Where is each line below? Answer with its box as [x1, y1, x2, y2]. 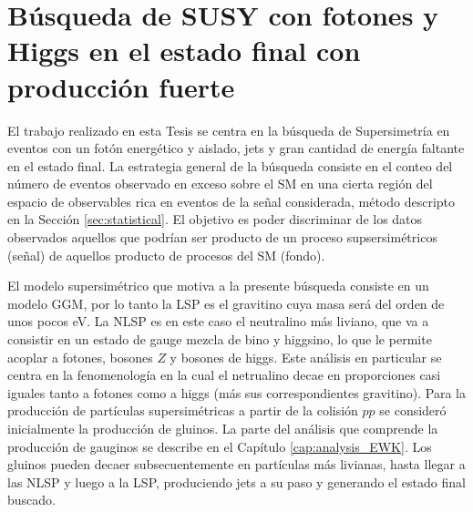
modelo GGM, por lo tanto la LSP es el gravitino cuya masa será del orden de [7, 293, 445, 312]
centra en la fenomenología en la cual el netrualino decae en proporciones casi [7, 365, 441, 384]
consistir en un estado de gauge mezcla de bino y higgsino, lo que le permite [7, 330, 432, 349]
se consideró [379, 401, 447, 420]
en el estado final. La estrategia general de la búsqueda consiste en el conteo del [7, 156, 453, 175]
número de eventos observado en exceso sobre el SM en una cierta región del [7, 174, 433, 193]
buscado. [7, 490, 56, 509]
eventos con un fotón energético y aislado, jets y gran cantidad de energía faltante [7, 138, 465, 158]
